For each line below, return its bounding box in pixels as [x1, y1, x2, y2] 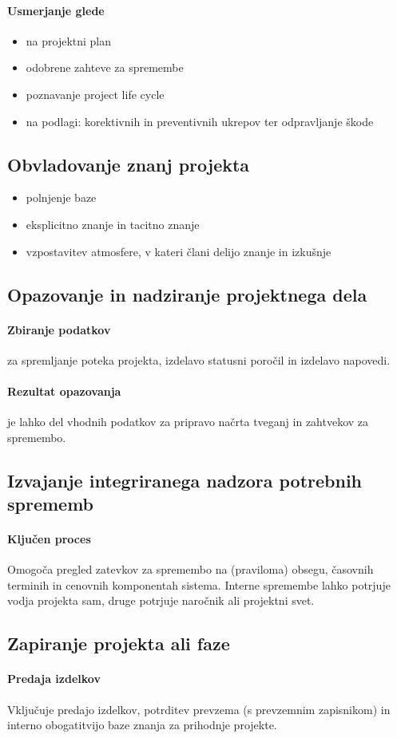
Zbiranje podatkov [7, 321, 111, 337]
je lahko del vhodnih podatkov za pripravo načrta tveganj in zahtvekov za [7, 413, 369, 430]
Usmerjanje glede [7, 2, 105, 18]
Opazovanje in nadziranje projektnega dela [7, 282, 367, 306]
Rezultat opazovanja [7, 382, 121, 399]
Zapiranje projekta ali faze [7, 631, 230, 656]
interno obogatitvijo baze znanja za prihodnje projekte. [7, 716, 277, 733]
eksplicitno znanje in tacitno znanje [26, 215, 200, 232]
